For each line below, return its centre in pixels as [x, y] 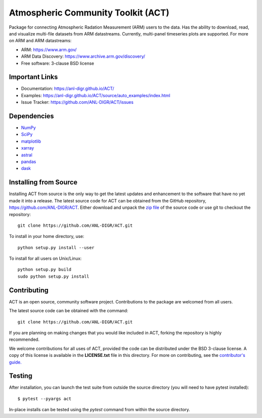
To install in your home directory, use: [47, 236]
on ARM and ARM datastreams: [40, 41]
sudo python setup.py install [54, 276]
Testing [21, 376]
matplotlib [31, 141]
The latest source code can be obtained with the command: [69, 311]
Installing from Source [43, 182]
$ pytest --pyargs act [45, 399]
